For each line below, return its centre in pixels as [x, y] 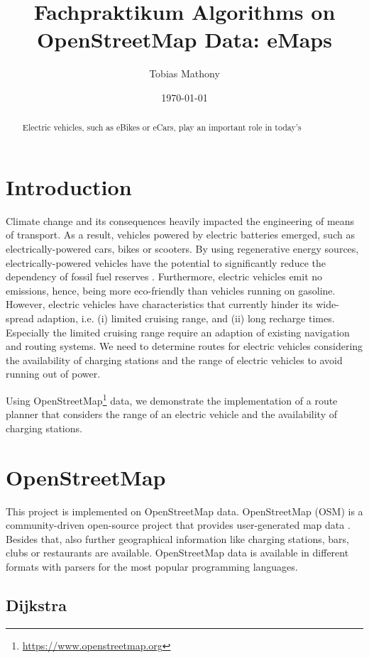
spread [20, 318]
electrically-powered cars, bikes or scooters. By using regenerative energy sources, [182, 249]
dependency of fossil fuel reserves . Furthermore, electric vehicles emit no [164, 276]
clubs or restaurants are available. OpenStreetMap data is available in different [177, 553]
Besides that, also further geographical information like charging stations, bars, [177, 538]
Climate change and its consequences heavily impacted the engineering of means [180, 220]
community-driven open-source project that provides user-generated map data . [178, 525]
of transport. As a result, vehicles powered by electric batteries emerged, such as [180, 235]
